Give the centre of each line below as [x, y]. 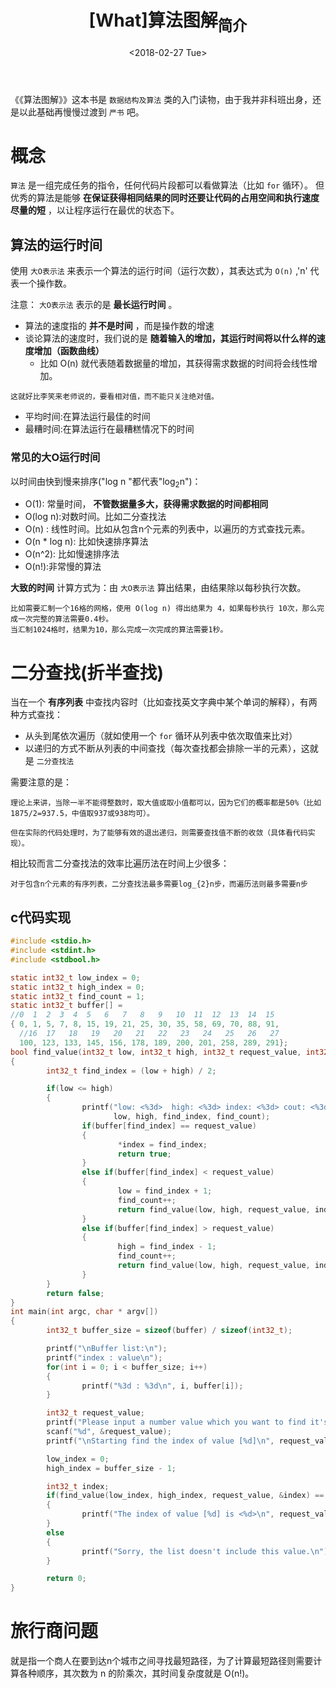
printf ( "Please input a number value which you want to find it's [187, 1422]
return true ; [144, 1154]
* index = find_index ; [162, 1144]
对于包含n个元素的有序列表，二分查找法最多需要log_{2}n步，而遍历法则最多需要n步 [159, 884]
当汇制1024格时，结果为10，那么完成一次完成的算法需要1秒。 [119, 630]
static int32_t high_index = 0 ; [77, 987]
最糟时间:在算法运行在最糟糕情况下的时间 [109, 429]
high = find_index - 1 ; [167, 1247]
